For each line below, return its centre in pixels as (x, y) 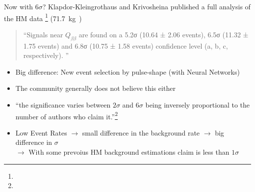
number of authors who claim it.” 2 (67, 115)
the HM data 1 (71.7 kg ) (43, 17)
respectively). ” (46, 55)
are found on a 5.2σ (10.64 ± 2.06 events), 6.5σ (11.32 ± (164, 34)
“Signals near (43, 34)
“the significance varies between (63, 105)
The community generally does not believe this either (95, 88)
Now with (19, 6)
